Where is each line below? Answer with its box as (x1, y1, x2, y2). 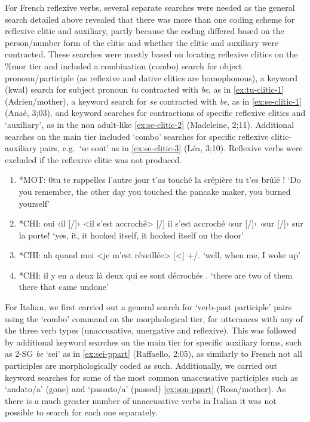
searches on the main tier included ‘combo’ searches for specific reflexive (5, 130, 269, 142)
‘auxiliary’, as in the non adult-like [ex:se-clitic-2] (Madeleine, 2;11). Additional (5, 118, 294, 130)
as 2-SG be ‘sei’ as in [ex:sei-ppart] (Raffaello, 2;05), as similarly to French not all (5, 347, 302, 360)
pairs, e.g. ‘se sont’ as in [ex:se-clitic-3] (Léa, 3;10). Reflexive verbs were (39, 142, 303, 154)
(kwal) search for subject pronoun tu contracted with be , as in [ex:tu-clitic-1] (5, 83, 284, 96)
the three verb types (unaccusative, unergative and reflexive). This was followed (5, 324, 297, 337)
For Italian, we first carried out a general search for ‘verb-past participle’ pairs (5, 301, 292, 313)
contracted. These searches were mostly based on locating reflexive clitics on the (5, 48, 298, 60)
